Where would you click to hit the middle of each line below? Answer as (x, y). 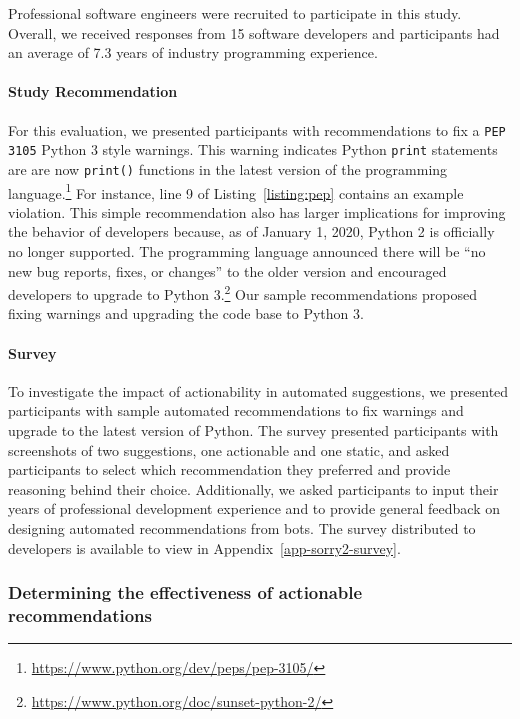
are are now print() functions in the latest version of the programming (228, 168)
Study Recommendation (93, 91)
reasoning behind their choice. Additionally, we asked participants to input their (253, 488)
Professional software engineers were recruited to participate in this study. (235, 13)
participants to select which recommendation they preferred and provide (229, 469)
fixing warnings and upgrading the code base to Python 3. (186, 313)
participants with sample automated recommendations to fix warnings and (236, 410)
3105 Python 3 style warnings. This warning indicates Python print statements (253, 149)
